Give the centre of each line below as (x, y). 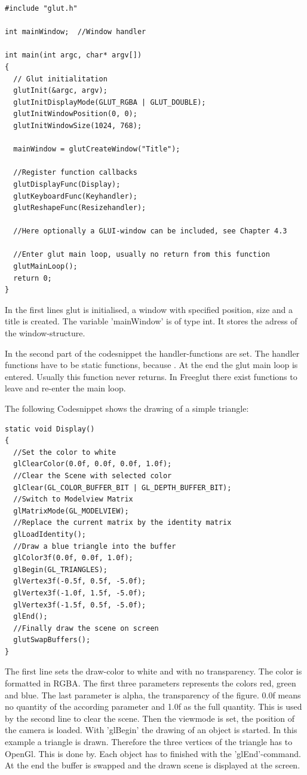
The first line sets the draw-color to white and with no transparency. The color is (153, 671)
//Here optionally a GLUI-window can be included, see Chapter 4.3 (150, 231)
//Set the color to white (65, 452)
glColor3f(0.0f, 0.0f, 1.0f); (73, 558)
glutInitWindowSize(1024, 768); (78, 125)
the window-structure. (45, 333)
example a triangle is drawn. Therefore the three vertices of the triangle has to (149, 742)
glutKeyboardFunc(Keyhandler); (75, 196)
